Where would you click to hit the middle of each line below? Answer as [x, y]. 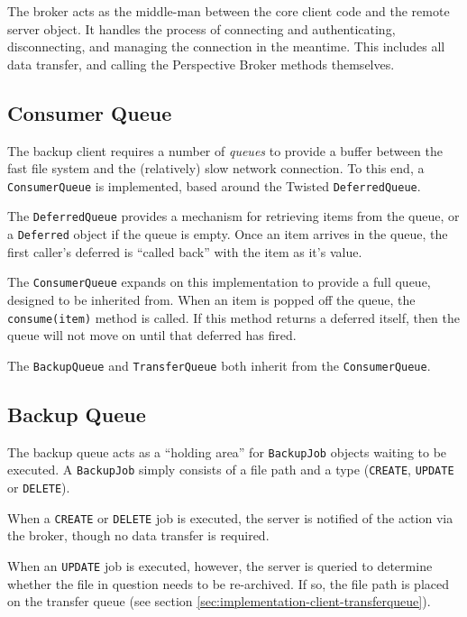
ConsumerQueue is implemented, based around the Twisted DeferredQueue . [214, 185]
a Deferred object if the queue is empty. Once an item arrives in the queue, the [228, 234]
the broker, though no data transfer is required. [138, 535]
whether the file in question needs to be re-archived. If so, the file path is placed [229, 583]
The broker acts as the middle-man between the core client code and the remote [229, 11]
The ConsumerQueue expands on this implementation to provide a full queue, [219, 282]
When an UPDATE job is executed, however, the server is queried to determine [220, 565]
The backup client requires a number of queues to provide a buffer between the [225, 150]
